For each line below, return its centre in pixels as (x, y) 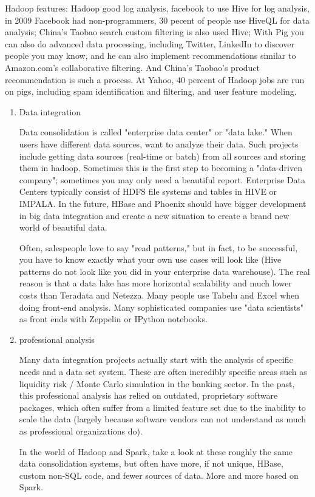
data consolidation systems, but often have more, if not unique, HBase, (151, 463)
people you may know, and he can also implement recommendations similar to (151, 56)
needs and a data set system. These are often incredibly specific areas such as (163, 372)
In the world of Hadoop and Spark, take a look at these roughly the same (156, 451)
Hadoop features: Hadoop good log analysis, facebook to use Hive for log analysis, (157, 8)
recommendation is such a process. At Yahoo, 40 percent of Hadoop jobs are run (155, 79)
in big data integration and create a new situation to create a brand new (154, 215)
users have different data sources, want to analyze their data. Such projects (159, 144)
